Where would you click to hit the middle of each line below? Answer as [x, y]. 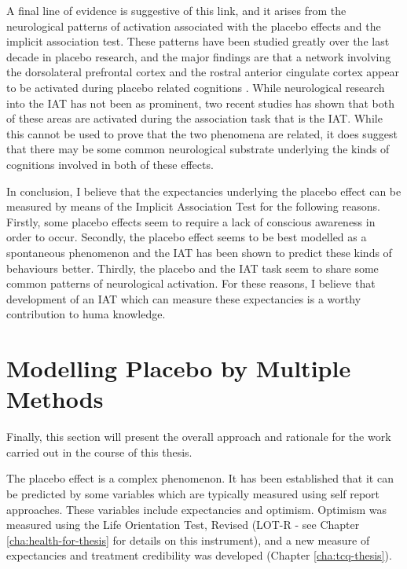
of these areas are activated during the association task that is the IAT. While [194, 118]
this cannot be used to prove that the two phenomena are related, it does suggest [202, 133]
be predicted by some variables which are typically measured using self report [193, 493]
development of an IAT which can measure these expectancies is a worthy [184, 298]
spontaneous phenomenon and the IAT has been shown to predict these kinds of [199, 252]
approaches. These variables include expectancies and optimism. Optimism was [196, 509]
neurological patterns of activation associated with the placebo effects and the [194, 26]
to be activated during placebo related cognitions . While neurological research [196, 87]
